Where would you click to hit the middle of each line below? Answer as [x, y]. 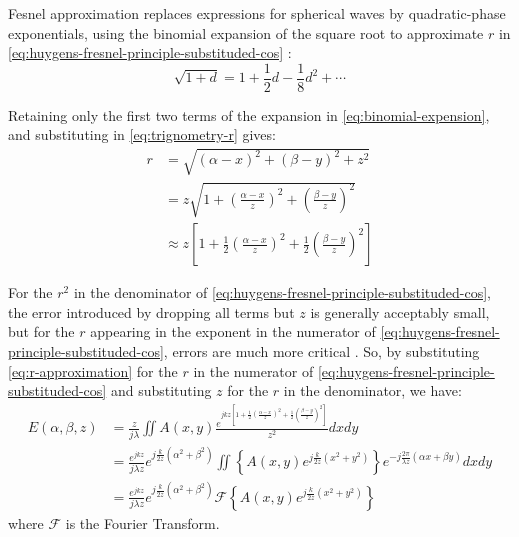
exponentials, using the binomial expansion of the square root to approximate [246, 32]
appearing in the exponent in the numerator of [233, 331]
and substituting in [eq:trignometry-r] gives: [142, 134]
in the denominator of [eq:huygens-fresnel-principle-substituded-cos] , [282, 292]
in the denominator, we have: [372, 390]
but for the [41, 331]
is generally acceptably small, [400, 311]
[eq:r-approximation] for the [93, 370]
